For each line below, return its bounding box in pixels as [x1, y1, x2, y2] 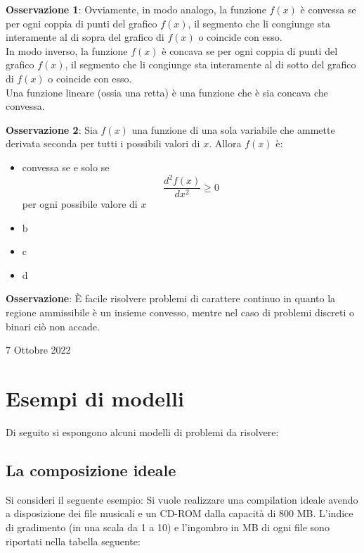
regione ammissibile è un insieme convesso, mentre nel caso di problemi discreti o [6, 305, 355, 320]
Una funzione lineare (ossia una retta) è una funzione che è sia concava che [6, 85, 328, 99]
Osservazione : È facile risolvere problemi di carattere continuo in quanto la [6, 291, 336, 306]
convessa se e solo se [22, 159, 110, 174]
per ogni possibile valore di [22, 197, 138, 211]
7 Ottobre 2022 [6, 342, 71, 357]
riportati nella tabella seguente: [6, 533, 141, 548]
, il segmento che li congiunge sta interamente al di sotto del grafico [65, 57, 356, 72]
